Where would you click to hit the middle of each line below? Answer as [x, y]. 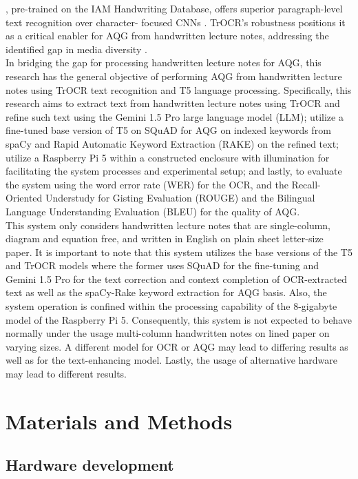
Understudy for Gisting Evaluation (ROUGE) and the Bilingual [180, 198]
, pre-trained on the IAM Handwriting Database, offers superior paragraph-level [174, 8]
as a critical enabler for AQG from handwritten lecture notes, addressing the [167, 36]
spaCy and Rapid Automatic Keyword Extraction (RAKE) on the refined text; [172, 143]
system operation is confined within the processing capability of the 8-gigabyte [171, 306]
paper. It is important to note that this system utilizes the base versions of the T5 [179, 252]
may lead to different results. [66, 374]
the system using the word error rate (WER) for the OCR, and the [147, 184]
